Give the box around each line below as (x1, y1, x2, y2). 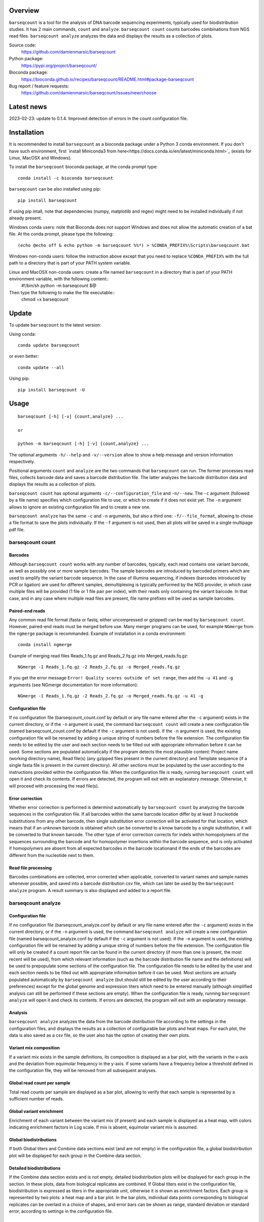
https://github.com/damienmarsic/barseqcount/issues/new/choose (21, 90, 156, 96)
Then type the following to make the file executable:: (9, 289, 115, 295)
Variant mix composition (9, 1045, 60, 1051)
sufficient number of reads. (9, 1096, 64, 1102)
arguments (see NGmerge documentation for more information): (9, 682, 138, 688)
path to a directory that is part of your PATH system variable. (9, 260, 132, 266)
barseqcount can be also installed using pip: (9, 186, 101, 192)
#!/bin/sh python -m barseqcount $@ (21, 283, 97, 288)
